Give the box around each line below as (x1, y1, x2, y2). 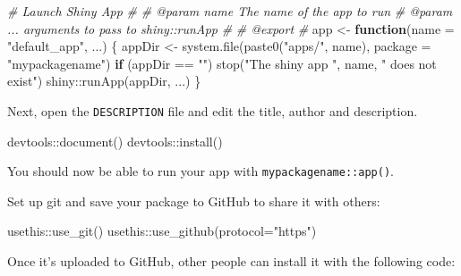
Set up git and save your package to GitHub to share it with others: (7, 191, 380, 210)
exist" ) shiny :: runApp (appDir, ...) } (7, 71, 201, 90)
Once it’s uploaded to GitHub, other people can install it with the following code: (7, 252, 456, 271)
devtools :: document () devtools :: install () (7, 131, 223, 150)
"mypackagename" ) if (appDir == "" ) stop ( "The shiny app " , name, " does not (7, 54, 437, 72)
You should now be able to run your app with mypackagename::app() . (7, 162, 394, 180)
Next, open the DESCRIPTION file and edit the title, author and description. (7, 101, 418, 120)
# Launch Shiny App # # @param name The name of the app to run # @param (7, 2, 453, 20)
